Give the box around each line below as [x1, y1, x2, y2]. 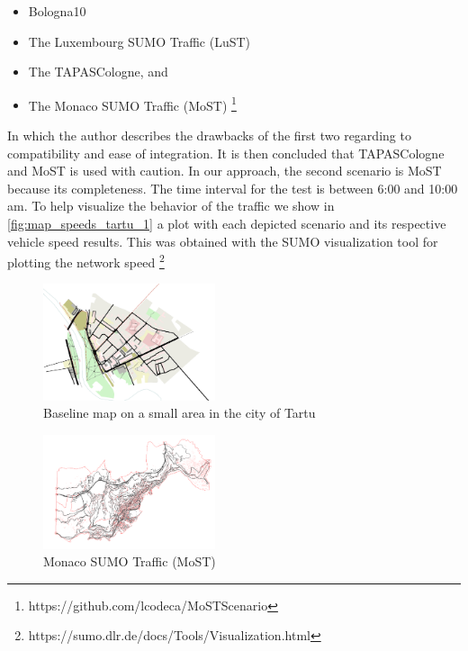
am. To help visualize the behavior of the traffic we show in [7, 196, 335, 215]
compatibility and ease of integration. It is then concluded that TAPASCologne [7, 143, 445, 162]
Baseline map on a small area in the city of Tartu [43, 403, 316, 422]
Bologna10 [28, 2, 86, 20]
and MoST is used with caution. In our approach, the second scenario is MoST [7, 161, 442, 180]
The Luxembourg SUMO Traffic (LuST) [28, 32, 251, 50]
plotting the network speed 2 [7, 250, 165, 271]
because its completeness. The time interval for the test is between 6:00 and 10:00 [7, 178, 458, 197]
